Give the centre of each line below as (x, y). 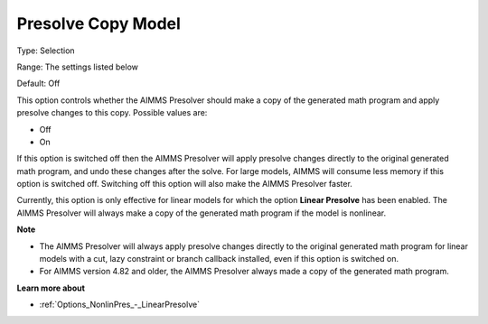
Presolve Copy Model (99, 23)
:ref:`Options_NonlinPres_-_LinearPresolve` (120, 305)
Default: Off (38, 83)
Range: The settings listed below (78, 67)
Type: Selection (46, 51)
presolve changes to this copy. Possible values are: (112, 113)
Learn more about (51, 288)
